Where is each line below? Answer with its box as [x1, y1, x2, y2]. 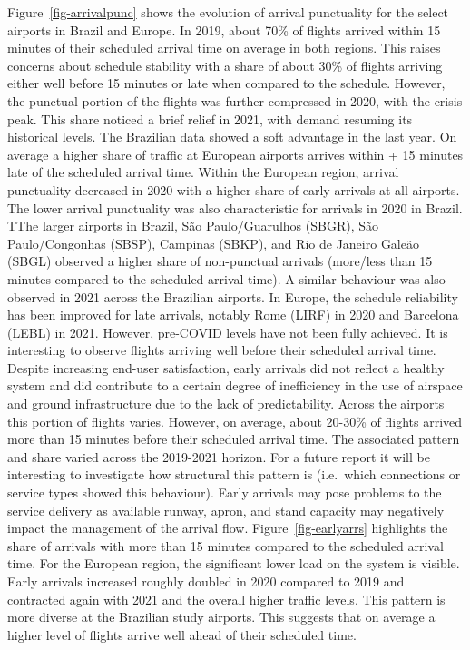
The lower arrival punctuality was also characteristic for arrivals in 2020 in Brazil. [7, 198, 463, 217]
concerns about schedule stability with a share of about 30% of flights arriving [7, 55, 443, 74]
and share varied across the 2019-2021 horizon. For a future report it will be [7, 447, 430, 466]
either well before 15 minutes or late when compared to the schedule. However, [7, 74, 446, 93]
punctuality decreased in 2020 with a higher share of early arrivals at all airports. [7, 180, 460, 199]
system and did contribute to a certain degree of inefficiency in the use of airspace [7, 376, 463, 395]
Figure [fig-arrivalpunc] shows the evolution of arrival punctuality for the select [7, 3, 449, 21]
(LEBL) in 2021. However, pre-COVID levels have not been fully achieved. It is [7, 322, 448, 341]
